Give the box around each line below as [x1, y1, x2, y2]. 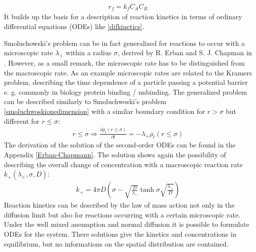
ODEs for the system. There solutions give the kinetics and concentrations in [4, 228, 236, 239]
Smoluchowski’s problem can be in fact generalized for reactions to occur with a [4, 37, 245, 48]
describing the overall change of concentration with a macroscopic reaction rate [4, 159, 243, 169]
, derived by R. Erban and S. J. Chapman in [117, 47, 252, 58]
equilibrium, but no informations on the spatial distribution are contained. [4, 238, 228, 249]
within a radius [65, 47, 112, 58]
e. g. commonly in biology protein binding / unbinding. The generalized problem [4, 86, 247, 97]
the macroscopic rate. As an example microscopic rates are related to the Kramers [4, 67, 252, 77]
